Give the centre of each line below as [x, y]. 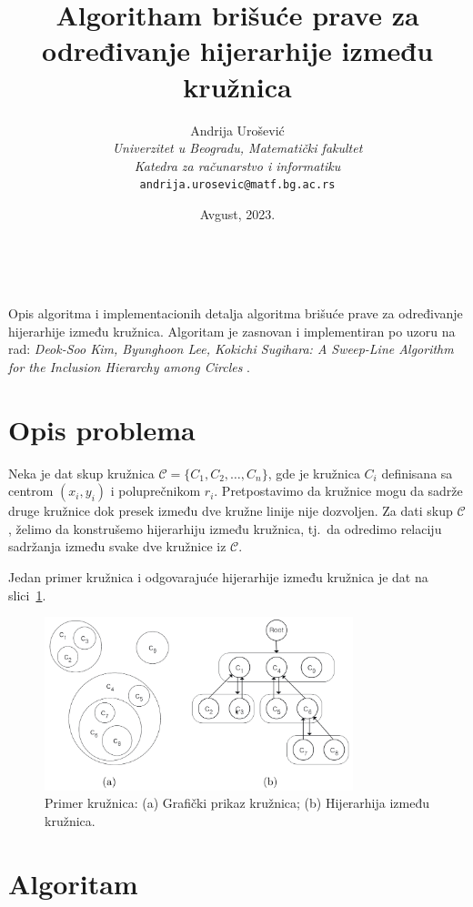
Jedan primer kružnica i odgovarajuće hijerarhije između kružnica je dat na [218, 577]
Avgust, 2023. [237, 213]
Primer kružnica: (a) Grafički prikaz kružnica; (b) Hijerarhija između [237, 803]
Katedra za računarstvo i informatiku [237, 165]
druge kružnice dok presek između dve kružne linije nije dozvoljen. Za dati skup [231, 511]
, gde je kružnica [314, 473]
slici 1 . [27, 595]
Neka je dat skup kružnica [81, 473]
